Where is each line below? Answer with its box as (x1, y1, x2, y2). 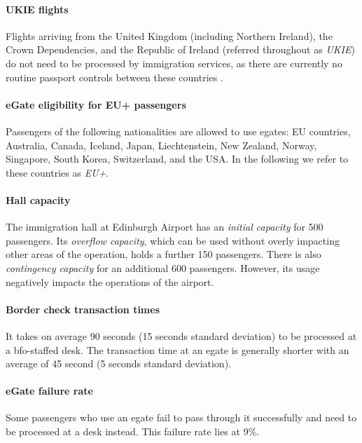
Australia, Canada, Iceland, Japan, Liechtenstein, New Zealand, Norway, (6, 137, 317, 152)
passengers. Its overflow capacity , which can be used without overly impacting (6, 233, 340, 247)
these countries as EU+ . (6, 165, 109, 179)
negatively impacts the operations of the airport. (6, 274, 214, 289)
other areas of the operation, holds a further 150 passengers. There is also (6, 247, 321, 261)
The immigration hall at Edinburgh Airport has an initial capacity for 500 (6, 219, 323, 234)
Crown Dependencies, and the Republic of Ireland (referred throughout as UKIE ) (6, 42, 355, 57)
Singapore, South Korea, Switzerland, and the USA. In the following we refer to (6, 151, 349, 166)
